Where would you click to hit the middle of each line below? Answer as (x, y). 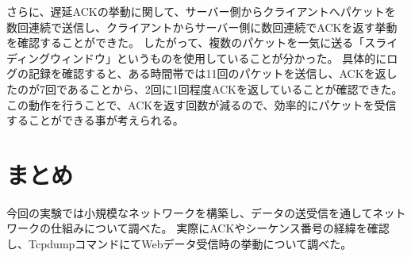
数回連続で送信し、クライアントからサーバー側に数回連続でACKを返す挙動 (202, 27)
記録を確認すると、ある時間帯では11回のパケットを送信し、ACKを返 (207, 73)
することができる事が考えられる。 (95, 120)
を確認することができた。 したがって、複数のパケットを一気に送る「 (186, 42)
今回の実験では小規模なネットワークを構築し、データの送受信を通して (190, 212)
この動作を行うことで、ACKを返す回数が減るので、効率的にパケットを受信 (202, 104)
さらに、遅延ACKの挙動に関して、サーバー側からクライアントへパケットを (201, 11)
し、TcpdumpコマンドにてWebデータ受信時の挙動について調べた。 (179, 244)
